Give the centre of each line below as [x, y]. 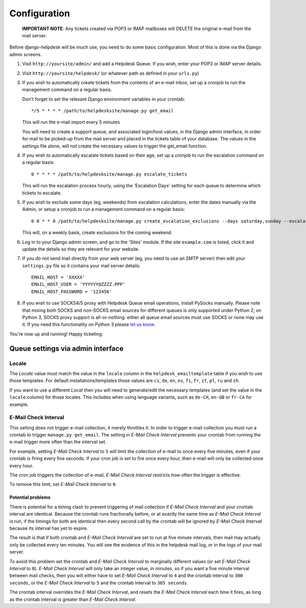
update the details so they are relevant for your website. [81, 249]
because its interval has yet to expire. [49, 528]
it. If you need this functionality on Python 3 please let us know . [89, 325]
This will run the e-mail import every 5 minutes [71, 122]
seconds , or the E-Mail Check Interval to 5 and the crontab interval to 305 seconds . [99, 582]
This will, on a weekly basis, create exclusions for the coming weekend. [97, 233]
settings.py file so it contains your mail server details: [81, 265]
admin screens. [25, 54]
